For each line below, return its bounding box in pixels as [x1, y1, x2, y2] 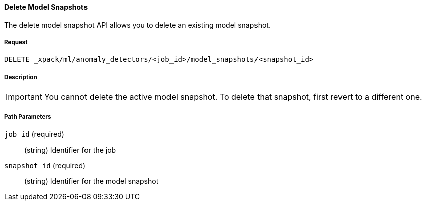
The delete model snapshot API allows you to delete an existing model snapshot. [4, 20, 271, 29]
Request [4, 39, 28, 46]
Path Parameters [4, 113, 51, 120]
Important [6, 92, 42, 102]
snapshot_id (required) [4, 161, 86, 170]
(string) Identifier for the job [24, 145, 116, 154]
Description [4, 73, 37, 81]
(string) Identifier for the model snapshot [24, 176, 159, 185]
